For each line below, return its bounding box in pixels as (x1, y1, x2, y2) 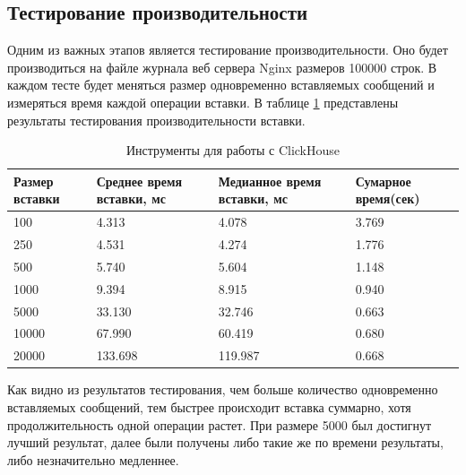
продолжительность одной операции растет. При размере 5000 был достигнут (7, 415, 432, 434)
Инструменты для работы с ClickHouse (125, 141, 341, 160)
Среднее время (96, 171, 183, 190)
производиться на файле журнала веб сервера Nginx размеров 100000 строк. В (7, 57, 437, 76)
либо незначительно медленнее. (7, 450, 179, 469)
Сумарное (355, 171, 411, 190)
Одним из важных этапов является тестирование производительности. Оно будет (7, 40, 448, 59)
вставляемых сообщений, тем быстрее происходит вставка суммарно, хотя (7, 397, 411, 416)
